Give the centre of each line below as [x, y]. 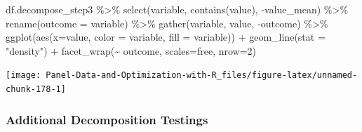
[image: [24, 75]
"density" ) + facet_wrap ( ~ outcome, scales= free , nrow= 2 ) [131, 50]
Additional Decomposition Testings [107, 119]
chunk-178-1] [36, 90]
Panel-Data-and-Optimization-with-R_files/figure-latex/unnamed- [202, 75]
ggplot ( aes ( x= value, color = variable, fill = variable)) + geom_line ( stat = [166, 37]
